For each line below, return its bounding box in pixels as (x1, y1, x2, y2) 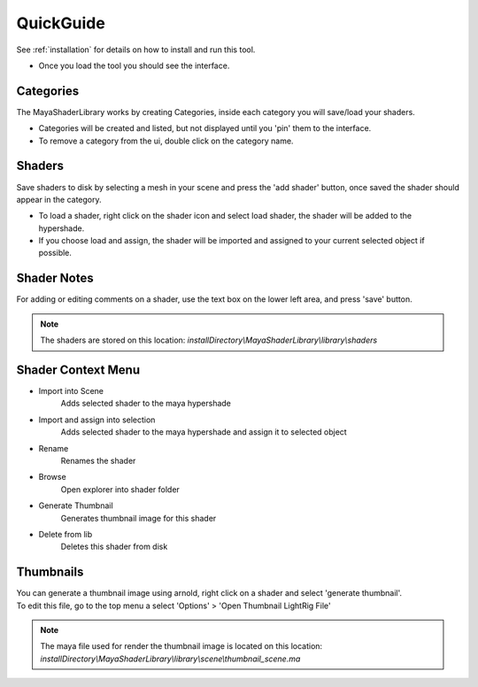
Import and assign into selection (38, 414, 156, 425)
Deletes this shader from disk (60, 541, 168, 552)
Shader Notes (16, 271, 94, 286)
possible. (38, 248, 73, 259)
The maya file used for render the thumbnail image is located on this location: (40, 641, 323, 652)
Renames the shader (60, 456, 136, 467)
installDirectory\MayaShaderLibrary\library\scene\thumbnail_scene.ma (40, 653, 301, 664)
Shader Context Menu (16, 362, 141, 377)
